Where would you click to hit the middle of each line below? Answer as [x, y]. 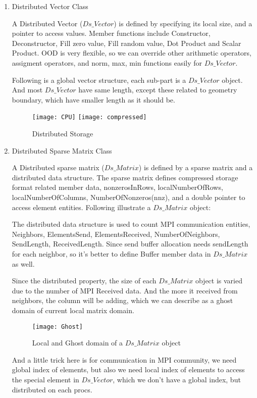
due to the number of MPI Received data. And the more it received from [125, 290]
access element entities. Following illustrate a [81, 207]
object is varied [219, 281]
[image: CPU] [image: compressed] [89, 117]
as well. [23, 263]
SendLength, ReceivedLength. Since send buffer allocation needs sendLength [130, 244]
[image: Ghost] [58, 327]
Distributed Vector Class [50, 6]
